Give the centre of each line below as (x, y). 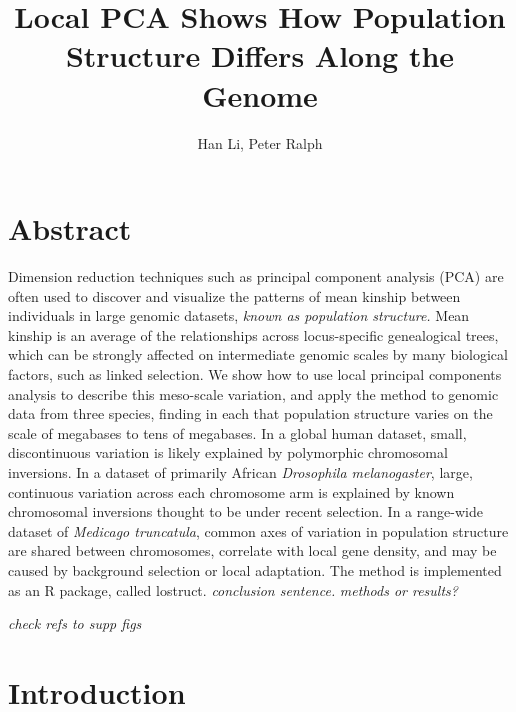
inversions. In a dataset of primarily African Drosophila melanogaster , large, (240, 471)
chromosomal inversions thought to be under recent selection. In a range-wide (245, 511)
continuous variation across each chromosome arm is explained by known (231, 491)
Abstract (70, 228)
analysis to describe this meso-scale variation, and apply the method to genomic (253, 393)
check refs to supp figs (75, 623)
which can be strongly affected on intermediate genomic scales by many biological (258, 354)
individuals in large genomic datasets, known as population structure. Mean (239, 315)
